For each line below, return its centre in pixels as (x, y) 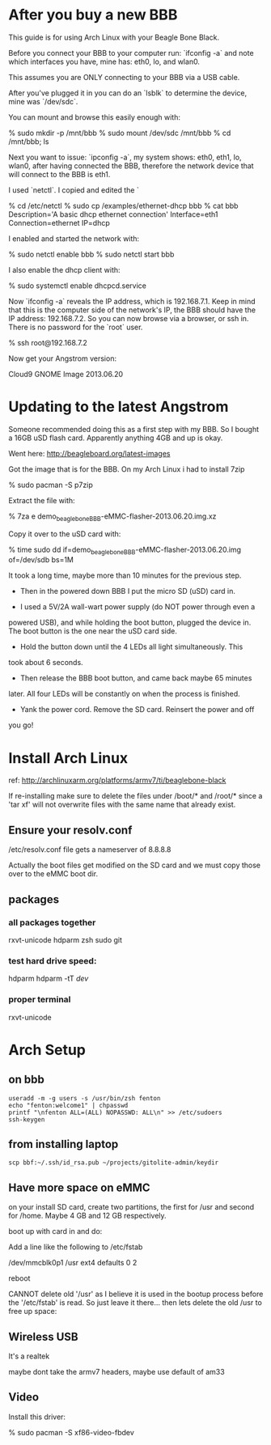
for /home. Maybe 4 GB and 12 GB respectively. (88, 1216)
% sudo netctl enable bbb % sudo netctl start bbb (91, 254)
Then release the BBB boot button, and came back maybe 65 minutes (136, 678)
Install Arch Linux (68, 758)
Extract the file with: (42, 500)
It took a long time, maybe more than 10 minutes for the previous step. (125, 575)
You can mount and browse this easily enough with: (94, 117)
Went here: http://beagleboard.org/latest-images (89, 453)
